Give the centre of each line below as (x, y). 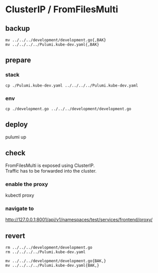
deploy (17, 125)
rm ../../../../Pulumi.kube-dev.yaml (46, 252)
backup (18, 28)
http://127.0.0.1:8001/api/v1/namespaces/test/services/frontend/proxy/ (79, 220)
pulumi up (16, 137)
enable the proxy (27, 184)
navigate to (20, 208)
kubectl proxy (20, 195)
